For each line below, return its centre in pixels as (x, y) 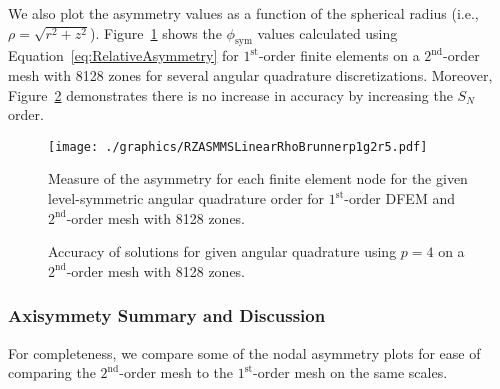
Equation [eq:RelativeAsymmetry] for (123, 55)
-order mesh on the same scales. (350, 372)
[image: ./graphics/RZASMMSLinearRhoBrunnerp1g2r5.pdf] (238, 146)
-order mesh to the (176, 372)
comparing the (52, 372)
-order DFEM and (399, 198)
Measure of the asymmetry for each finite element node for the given (258, 178)
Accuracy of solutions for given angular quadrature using (222, 251)
